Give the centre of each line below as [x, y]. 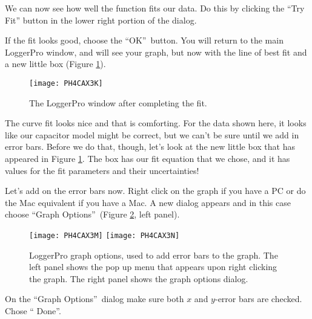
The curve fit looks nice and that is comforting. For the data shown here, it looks [156, 123]
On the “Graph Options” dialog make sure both [95, 299]
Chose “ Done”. [33, 311]
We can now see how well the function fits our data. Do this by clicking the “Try [155, 8]
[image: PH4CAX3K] [66, 83]
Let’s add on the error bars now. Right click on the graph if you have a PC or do [155, 191]
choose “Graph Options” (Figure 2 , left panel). [92, 214]
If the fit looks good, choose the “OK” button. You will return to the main [144, 40]
